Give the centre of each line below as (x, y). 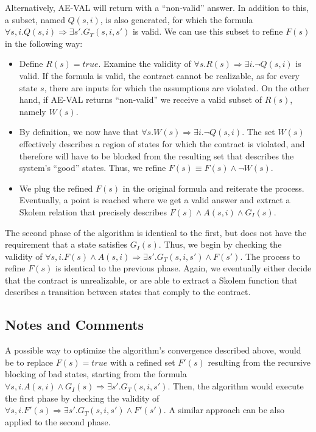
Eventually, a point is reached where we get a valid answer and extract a (155, 200)
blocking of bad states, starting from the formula (96, 374)
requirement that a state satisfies (66, 244)
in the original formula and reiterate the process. (213, 188)
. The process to (270, 256)
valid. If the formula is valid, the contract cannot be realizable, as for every (159, 75)
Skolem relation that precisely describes (93, 211)
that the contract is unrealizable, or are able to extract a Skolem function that (151, 280)
